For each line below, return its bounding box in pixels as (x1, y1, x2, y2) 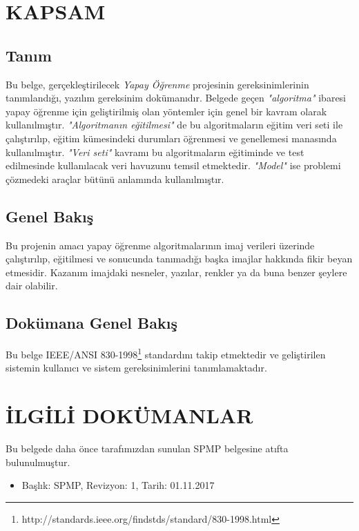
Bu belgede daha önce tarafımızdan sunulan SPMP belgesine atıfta (6, 441, 289, 456)
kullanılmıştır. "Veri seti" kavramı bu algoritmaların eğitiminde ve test (6, 144, 304, 159)
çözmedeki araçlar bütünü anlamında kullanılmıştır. (6, 171, 224, 186)
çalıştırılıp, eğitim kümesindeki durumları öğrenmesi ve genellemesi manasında (6, 131, 337, 145)
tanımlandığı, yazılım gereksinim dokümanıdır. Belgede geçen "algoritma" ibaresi (6, 90, 347, 105)
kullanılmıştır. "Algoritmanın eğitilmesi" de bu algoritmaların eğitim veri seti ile (6, 117, 343, 132)
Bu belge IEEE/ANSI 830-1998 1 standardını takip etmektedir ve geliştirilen (6, 345, 326, 361)
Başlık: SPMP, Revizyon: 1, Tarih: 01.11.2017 (21, 478, 215, 492)
